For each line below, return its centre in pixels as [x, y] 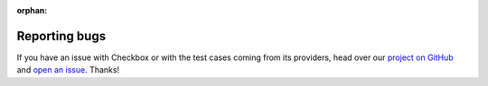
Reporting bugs [61, 36]
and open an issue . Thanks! [68, 70]
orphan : [32, 10]
